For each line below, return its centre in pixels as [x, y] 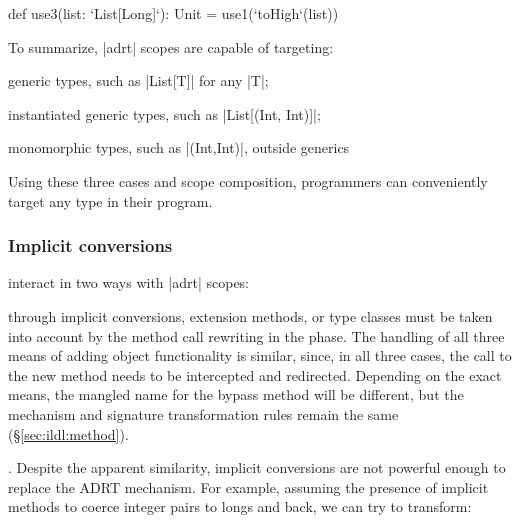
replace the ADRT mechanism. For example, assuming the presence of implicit [248, 486]
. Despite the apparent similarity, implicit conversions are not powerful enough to [257, 467]
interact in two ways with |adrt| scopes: [129, 282]
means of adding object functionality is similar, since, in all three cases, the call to [260, 355]
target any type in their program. [110, 200]
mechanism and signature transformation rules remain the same [203, 413]
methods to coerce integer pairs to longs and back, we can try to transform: [240, 506]
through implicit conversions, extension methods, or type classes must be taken [250, 315]
